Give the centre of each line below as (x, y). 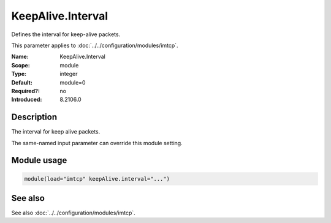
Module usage (39, 160)
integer (69, 74)
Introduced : (27, 100)
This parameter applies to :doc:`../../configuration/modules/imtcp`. (95, 45)
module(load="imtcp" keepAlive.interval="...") (97, 179)
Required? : (25, 91)
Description (34, 117)
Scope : (21, 65)
